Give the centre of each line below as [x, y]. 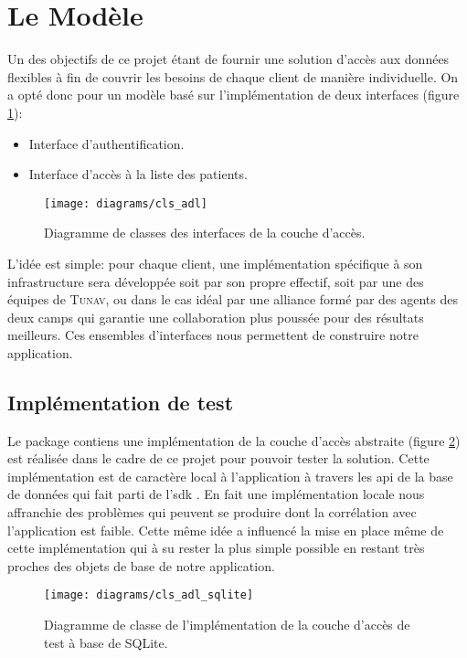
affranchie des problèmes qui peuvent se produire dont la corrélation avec [212, 512]
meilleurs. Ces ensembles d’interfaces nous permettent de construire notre [213, 335]
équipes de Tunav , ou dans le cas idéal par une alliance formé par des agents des [233, 299]
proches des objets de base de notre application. [141, 565]
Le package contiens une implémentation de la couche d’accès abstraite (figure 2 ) [234, 440]
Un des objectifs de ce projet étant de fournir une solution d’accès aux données [228, 59]
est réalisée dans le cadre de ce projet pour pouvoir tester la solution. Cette [218, 458]
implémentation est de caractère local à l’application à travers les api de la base [230, 476]
